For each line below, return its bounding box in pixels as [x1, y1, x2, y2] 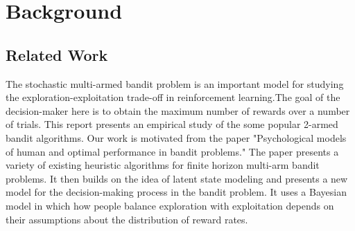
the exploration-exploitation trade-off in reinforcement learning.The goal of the [6, 90, 340, 104]
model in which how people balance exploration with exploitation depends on [6, 198, 334, 212]
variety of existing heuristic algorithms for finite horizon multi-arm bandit [6, 158, 320, 172]
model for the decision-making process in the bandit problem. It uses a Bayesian [6, 185, 347, 199]
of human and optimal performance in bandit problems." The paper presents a [6, 144, 339, 158]
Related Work [6, 44, 108, 65]
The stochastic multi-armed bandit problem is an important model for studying [6, 76, 344, 91]
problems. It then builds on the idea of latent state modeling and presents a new [6, 171, 348, 185]
